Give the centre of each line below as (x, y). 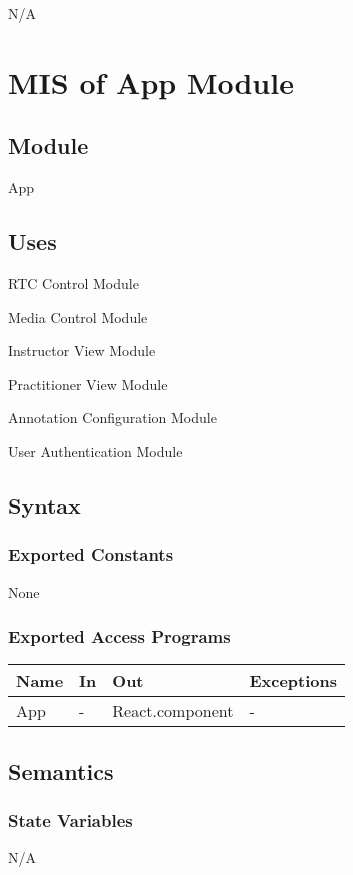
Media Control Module (78, 316)
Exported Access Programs (119, 636)
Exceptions (293, 681)
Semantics (61, 770)
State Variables (70, 820)
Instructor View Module (82, 350)
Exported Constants (91, 554)
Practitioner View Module (88, 383)
